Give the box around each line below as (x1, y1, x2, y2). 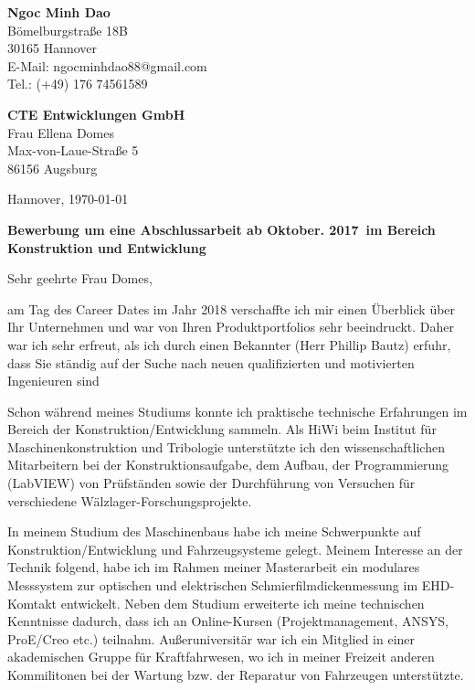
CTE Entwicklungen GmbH (7, 104, 185, 123)
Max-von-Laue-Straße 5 (7, 141, 139, 160)
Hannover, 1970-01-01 (7, 189, 129, 208)
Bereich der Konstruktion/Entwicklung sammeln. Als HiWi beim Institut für (7, 419, 437, 439)
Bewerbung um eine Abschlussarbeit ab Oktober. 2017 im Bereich (7, 219, 436, 239)
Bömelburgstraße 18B (7, 20, 128, 39)
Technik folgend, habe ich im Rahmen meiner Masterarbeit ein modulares (7, 557, 420, 577)
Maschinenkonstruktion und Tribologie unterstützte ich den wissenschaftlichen (7, 437, 445, 456)
